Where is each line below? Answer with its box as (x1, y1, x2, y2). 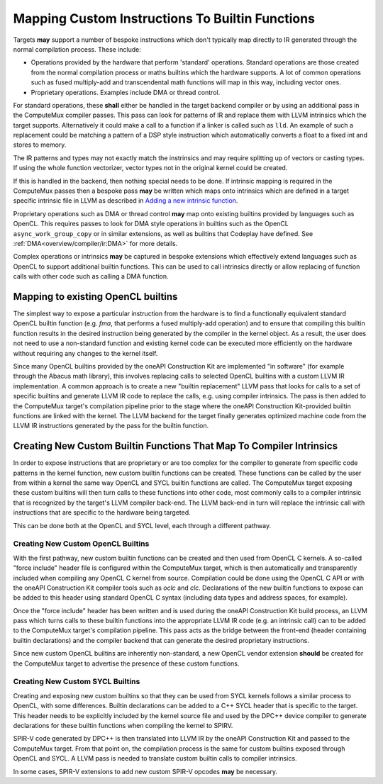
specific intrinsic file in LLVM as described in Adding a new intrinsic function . (13, 196, 238, 205)
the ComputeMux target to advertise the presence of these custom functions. (13, 659, 240, 668)
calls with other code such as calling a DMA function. (13, 272, 170, 281)
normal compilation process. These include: (13, 45, 142, 53)
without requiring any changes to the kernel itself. (13, 349, 158, 357)
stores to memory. (13, 140, 67, 149)
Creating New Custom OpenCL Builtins (13, 539, 150, 549)
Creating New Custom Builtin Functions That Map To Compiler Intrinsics (13, 440, 338, 452)
